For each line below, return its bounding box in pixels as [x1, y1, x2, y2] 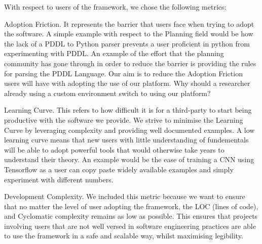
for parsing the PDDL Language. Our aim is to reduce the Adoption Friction [4, 68, 243, 78]
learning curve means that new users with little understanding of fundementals [4, 134, 249, 145]
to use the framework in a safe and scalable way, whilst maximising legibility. [4, 230, 243, 241]
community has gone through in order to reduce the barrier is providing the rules [4, 58, 256, 68]
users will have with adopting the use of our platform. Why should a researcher [4, 78, 250, 88]
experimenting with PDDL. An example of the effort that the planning [4, 48, 224, 59]
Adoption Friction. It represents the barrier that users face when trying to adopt [4, 18, 254, 29]
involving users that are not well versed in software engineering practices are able [4, 220, 256, 231]
